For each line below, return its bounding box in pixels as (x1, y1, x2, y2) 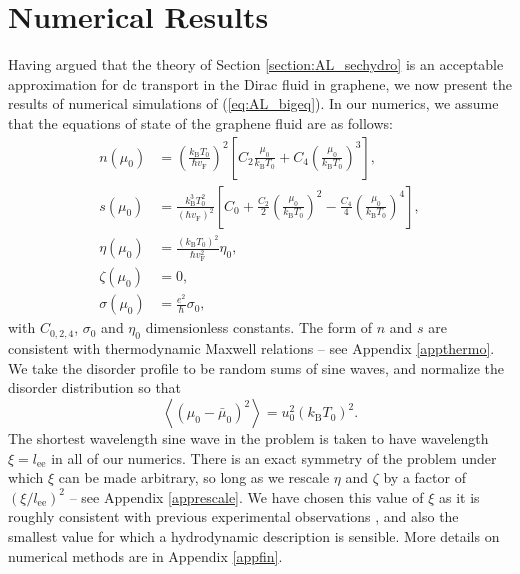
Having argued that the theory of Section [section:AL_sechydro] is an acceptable (8, 54, 504, 75)
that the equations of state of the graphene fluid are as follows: (8, 112, 393, 133)
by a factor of (383, 467, 466, 488)
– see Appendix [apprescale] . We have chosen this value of (69, 486, 424, 507)
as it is (438, 486, 480, 507)
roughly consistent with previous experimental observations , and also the (8, 506, 459, 527)
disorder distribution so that (8, 377, 182, 398)
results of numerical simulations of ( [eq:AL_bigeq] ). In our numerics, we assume (8, 93, 499, 114)
